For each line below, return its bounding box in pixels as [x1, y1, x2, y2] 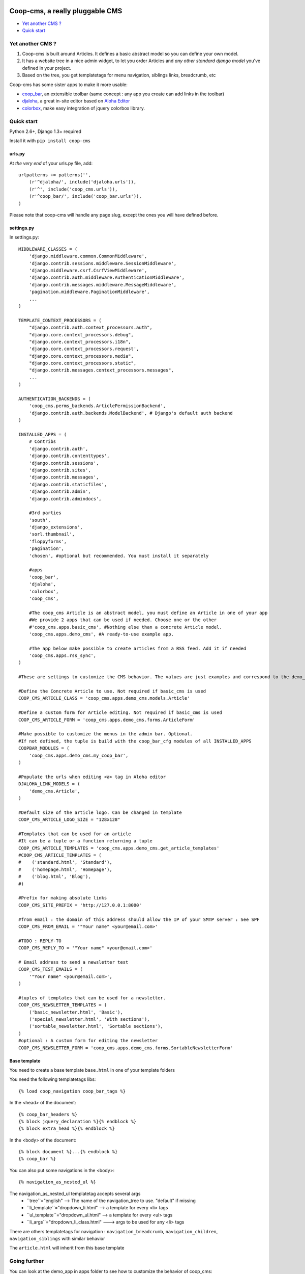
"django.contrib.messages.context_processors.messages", [28, 367, 174, 373]
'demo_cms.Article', [28, 788, 80, 794]
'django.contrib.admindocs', [28, 496, 102, 501]
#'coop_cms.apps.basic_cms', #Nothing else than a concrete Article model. [28, 624, 222, 630]
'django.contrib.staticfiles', [28, 482, 107, 487]
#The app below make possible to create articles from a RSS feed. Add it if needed [28, 645, 247, 651]
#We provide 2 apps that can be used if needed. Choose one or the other [28, 617, 217, 623]
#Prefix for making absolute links [18, 895, 107, 901]
